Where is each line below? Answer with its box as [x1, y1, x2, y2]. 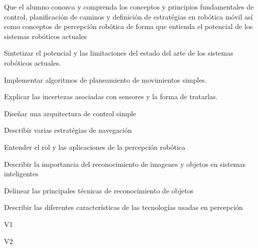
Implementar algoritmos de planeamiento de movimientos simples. [4, 74, 207, 85]
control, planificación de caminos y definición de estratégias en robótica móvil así [4, 11, 253, 22]
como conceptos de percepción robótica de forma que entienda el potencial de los [4, 21, 253, 32]
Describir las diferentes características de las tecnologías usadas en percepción [4, 202, 243, 212]
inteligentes [4, 168, 39, 179]
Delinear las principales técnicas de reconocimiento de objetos [4, 185, 194, 195]
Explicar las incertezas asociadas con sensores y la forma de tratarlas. [4, 91, 218, 102]
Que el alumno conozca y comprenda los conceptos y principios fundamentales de [4, 2, 254, 12]
